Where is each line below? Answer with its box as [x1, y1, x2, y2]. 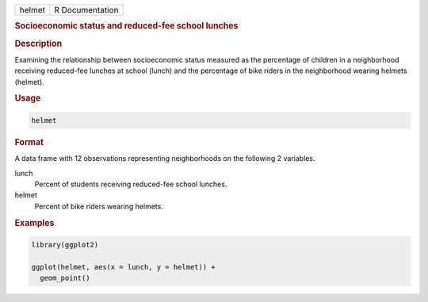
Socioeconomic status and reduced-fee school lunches [14, 21, 239, 32]
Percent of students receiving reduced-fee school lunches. [34, 179, 227, 189]
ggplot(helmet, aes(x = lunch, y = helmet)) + [31, 262, 216, 271]
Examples [14, 217, 55, 228]
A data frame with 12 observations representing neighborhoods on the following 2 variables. [14, 154, 315, 163]
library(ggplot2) [31, 240, 99, 250]
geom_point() [40, 273, 90, 283]
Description [14, 38, 63, 49]
